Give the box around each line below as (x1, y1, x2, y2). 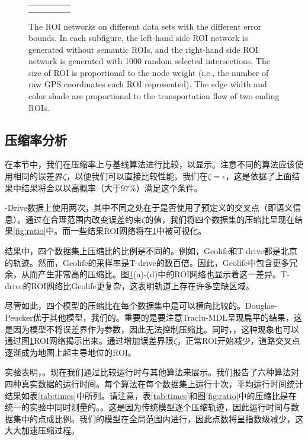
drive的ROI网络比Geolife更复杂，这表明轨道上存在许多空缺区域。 (5, 279, 254, 292)
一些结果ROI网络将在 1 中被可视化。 (70, 224, 207, 237)
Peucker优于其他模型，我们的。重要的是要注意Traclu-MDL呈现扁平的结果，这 (5, 311, 302, 323)
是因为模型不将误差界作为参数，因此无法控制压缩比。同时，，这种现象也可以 (5, 322, 299, 335)
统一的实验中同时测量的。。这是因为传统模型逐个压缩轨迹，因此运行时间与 (5, 401, 291, 413)
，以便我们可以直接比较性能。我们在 (66, 170, 208, 182)
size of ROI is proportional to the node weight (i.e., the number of (28, 66, 269, 78)
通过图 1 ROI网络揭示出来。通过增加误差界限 (5, 334, 174, 347)
